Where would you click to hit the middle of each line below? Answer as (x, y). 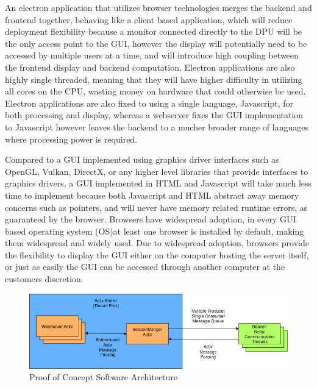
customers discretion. (44, 279)
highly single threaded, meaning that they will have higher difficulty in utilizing (154, 79)
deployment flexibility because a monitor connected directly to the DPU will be (154, 31)
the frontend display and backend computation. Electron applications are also (150, 67)
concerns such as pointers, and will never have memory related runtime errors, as (156, 207)
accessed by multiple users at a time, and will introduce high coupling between (152, 55)
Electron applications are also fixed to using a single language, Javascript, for (149, 103)
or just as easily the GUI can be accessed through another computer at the (145, 267)
